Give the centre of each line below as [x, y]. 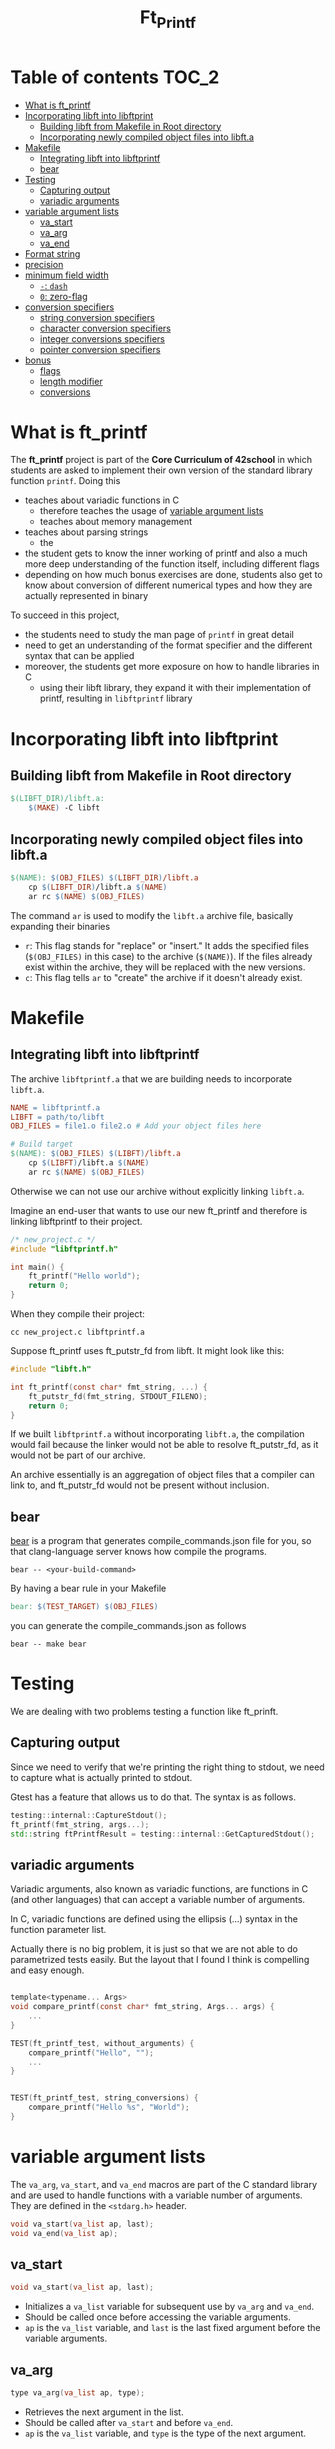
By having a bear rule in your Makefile [88, 1588]
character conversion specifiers [105, 328]
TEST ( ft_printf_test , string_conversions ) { [104, 2098]
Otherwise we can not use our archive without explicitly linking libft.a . [157, 1191]
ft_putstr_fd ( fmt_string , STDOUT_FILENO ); [118, 1396]
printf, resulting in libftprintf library [116, 698]
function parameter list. [58, 1930]
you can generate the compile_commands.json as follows [128, 1626]
